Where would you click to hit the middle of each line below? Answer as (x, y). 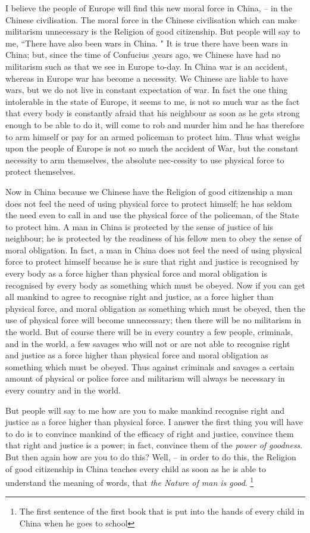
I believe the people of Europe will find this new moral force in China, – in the (149, 8)
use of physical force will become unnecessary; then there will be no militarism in (154, 320)
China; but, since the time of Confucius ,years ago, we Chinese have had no (143, 55)
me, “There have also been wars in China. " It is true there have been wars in (147, 43)
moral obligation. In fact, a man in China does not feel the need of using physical (154, 250)
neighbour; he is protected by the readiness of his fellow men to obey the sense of (154, 238)
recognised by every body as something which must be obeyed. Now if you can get (155, 285)
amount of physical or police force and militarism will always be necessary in (145, 378)
